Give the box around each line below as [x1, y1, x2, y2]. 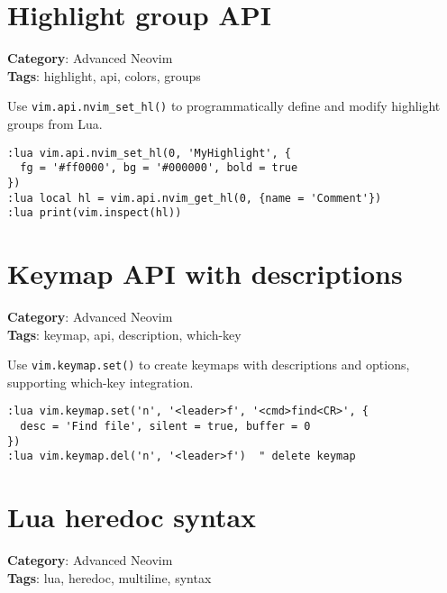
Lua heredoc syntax [7, 498, 257, 535]
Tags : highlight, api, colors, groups [7, 66, 201, 85]
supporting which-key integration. [7, 372, 194, 391]
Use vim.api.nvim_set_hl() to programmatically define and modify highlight [7, 96, 441, 115]
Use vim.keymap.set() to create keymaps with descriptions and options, [7, 355, 410, 374]
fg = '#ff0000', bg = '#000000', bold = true [20, 161, 298, 175]
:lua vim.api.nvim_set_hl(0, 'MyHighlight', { [7, 146, 291, 160]
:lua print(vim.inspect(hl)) [7, 206, 182, 220]
